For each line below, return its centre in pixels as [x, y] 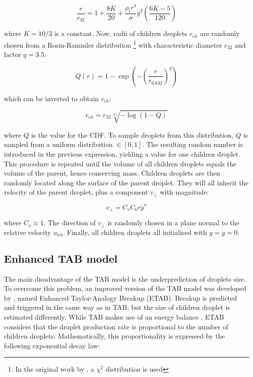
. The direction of [70, 223]
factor [13, 54]
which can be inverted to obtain [51, 98]
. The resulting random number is [192, 144]
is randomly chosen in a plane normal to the [174, 223]
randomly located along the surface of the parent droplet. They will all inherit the [126, 182]
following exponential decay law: [52, 345]
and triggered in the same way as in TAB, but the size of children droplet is [117, 307]
